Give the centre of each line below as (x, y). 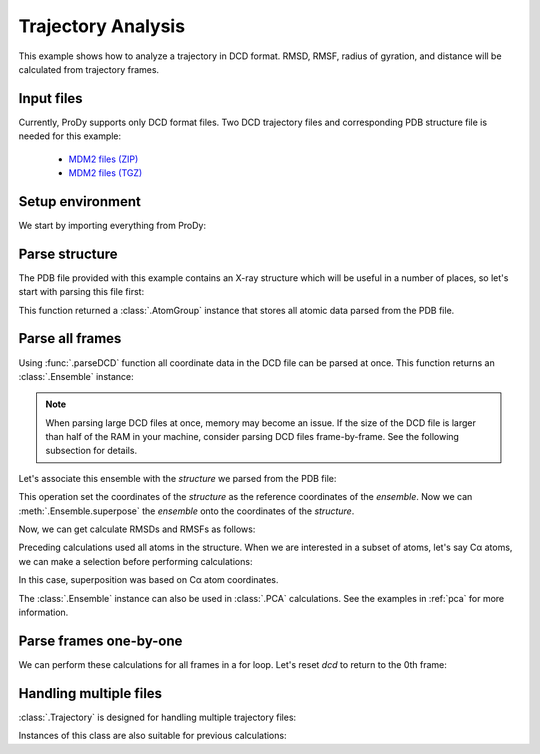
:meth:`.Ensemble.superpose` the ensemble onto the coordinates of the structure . (186, 511)
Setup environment (80, 201)
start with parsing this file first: (81, 292)
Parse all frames (70, 338)
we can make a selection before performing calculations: (135, 561)
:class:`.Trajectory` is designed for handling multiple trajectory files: (157, 717)
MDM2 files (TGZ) (105, 173)
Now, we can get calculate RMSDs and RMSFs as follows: (137, 529)
